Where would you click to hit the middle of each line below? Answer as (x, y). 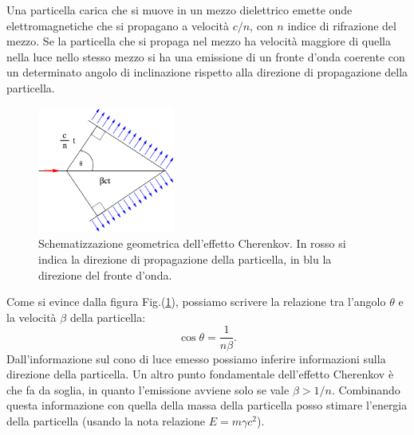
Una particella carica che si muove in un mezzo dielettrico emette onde (179, 10)
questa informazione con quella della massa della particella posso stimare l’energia (207, 405)
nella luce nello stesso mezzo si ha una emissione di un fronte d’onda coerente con (206, 56)
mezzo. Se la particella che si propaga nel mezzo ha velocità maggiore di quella (199, 41)
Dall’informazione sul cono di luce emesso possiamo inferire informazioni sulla (196, 358)
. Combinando (366, 389)
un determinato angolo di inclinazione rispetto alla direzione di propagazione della (207, 72)
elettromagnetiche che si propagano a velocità (118, 25)
